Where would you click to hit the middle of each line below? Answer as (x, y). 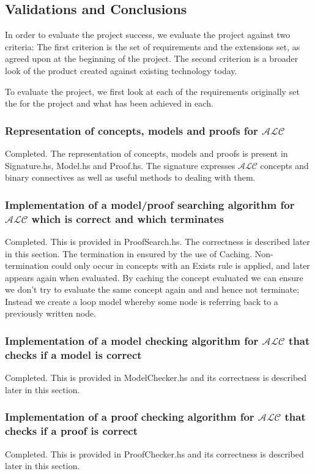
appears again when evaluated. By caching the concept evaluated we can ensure (154, 277)
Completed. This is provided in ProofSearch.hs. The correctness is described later (157, 241)
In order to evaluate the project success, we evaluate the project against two (148, 35)
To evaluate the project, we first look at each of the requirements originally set (152, 91)
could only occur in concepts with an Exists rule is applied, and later (181, 265)
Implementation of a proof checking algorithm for (130, 417)
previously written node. (51, 313)
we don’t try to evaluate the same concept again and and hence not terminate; (152, 289)
